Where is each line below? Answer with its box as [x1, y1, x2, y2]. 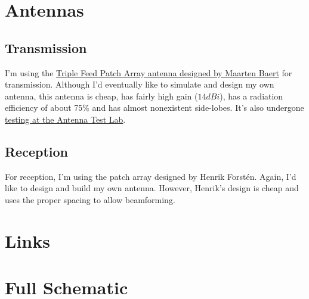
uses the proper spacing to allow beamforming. [5, 193, 175, 205]
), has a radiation [220, 89, 283, 102]
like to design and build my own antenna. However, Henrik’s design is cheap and [5, 182, 299, 194]
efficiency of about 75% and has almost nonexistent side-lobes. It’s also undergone [5, 101, 304, 114]
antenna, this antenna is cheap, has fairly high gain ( [5, 89, 198, 102]
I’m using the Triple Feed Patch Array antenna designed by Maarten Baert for [5, 66, 292, 79]
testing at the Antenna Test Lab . [5, 113, 126, 125]
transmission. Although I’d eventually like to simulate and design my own [5, 78, 274, 91]
